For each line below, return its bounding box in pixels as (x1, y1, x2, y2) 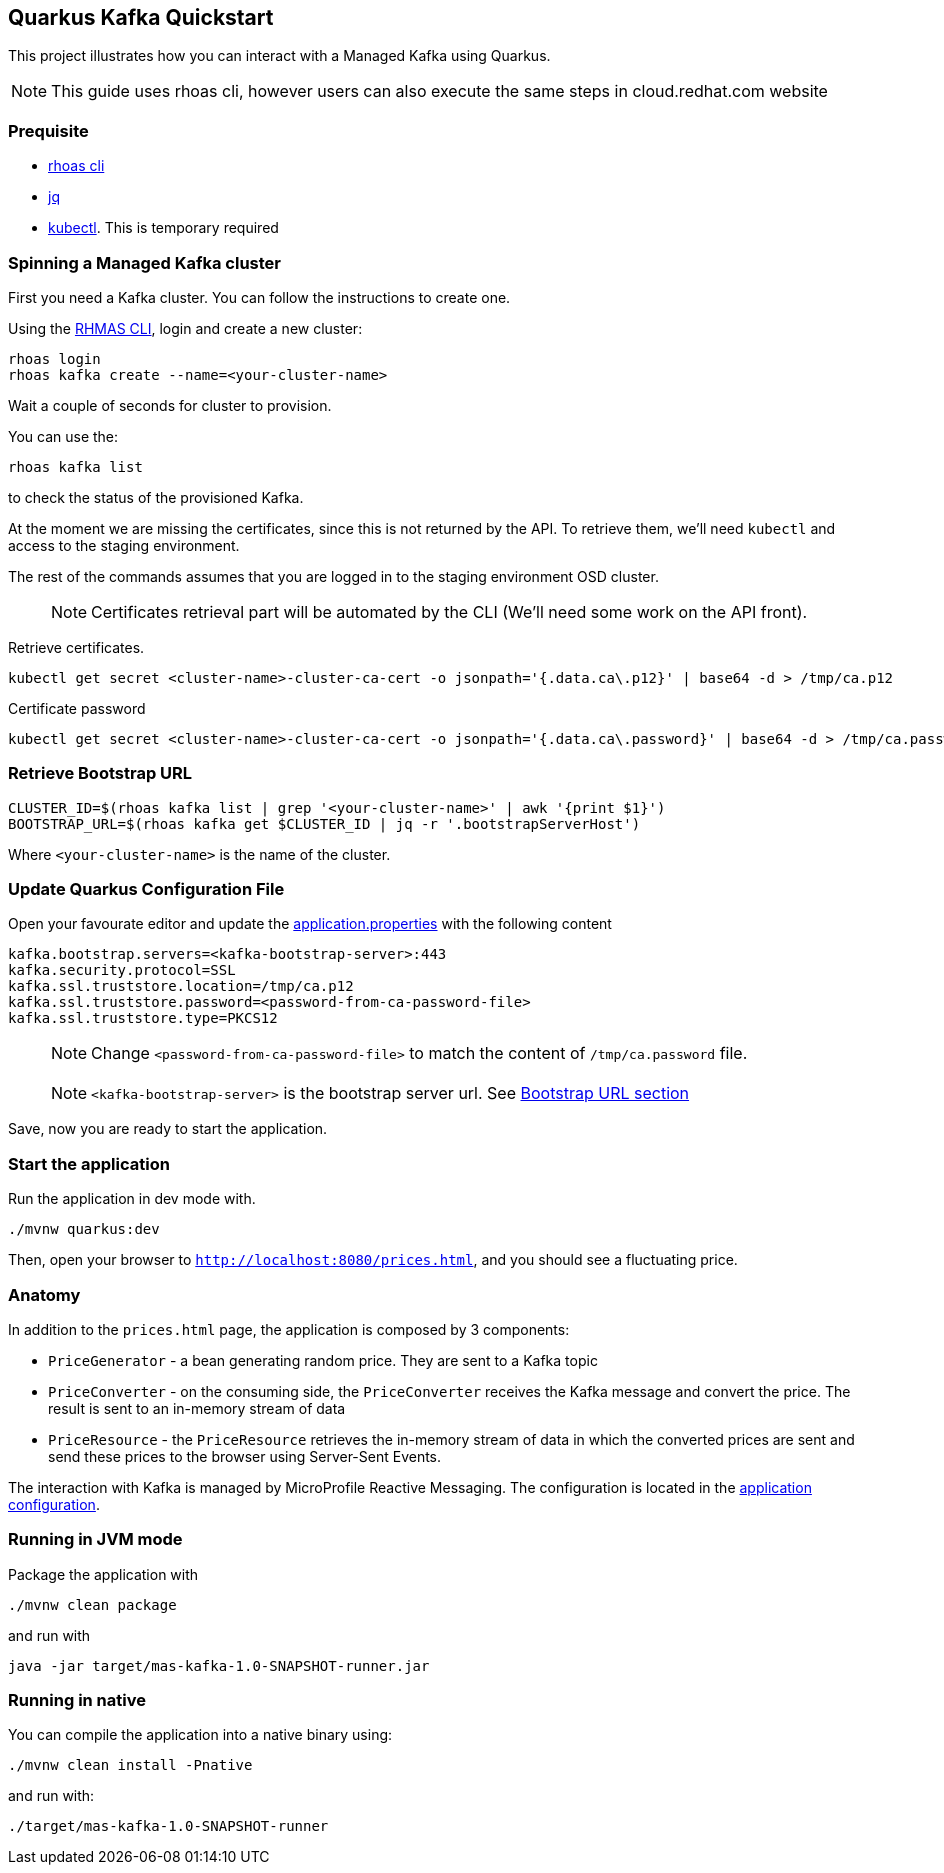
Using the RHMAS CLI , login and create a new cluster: (8, 319, 363, 337)
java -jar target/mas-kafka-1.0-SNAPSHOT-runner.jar (8, 1657, 430, 1674)
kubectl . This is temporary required (48, 219, 279, 237)
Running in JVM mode (8, 1529, 183, 1550)
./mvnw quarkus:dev (8, 1221, 160, 1238)
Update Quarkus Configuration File (8, 879, 285, 900)
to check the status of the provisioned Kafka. (8, 488, 304, 506)
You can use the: (8, 427, 119, 445)
